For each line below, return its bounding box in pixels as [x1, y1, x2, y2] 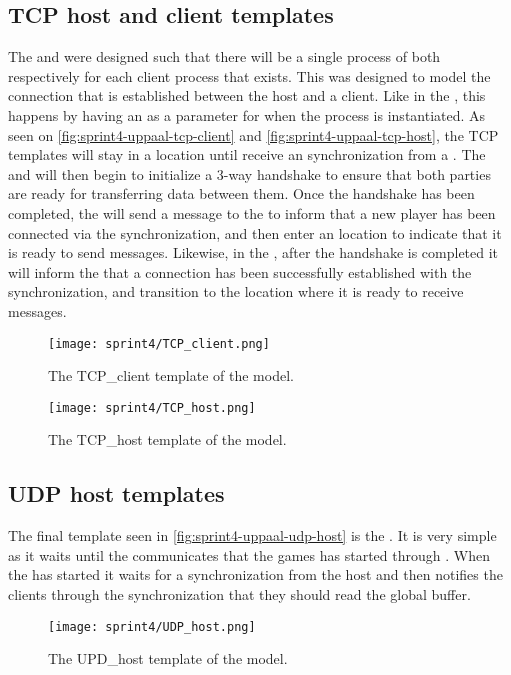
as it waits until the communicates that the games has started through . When [8, 544, 490, 565]
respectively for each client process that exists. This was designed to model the [8, 65, 491, 86]
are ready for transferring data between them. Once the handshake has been [8, 183, 475, 204]
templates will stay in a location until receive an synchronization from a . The [8, 144, 486, 165]
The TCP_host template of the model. [48, 429, 287, 450]
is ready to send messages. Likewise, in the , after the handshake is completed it [8, 242, 499, 263]
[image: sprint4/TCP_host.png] [48, 400, 256, 415]
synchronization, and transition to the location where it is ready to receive [8, 281, 464, 302]
